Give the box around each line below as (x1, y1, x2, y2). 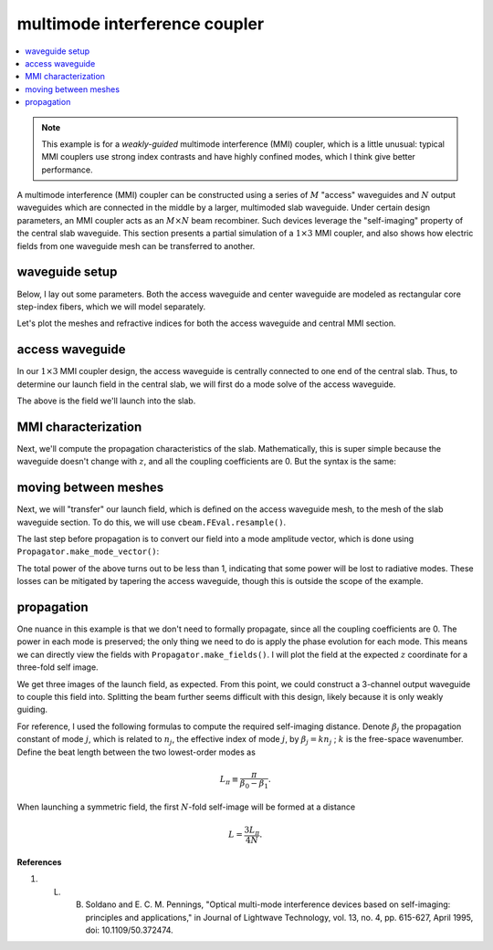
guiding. (16, 704, 48, 715)
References (16, 857, 62, 868)
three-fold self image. (16, 662, 100, 673)
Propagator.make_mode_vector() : (16, 546, 160, 557)
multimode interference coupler (16, 14, 265, 34)
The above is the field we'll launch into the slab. (16, 395, 196, 406)
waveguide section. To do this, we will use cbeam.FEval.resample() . (16, 517, 287, 527)
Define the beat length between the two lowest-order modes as (16, 746, 256, 757)
